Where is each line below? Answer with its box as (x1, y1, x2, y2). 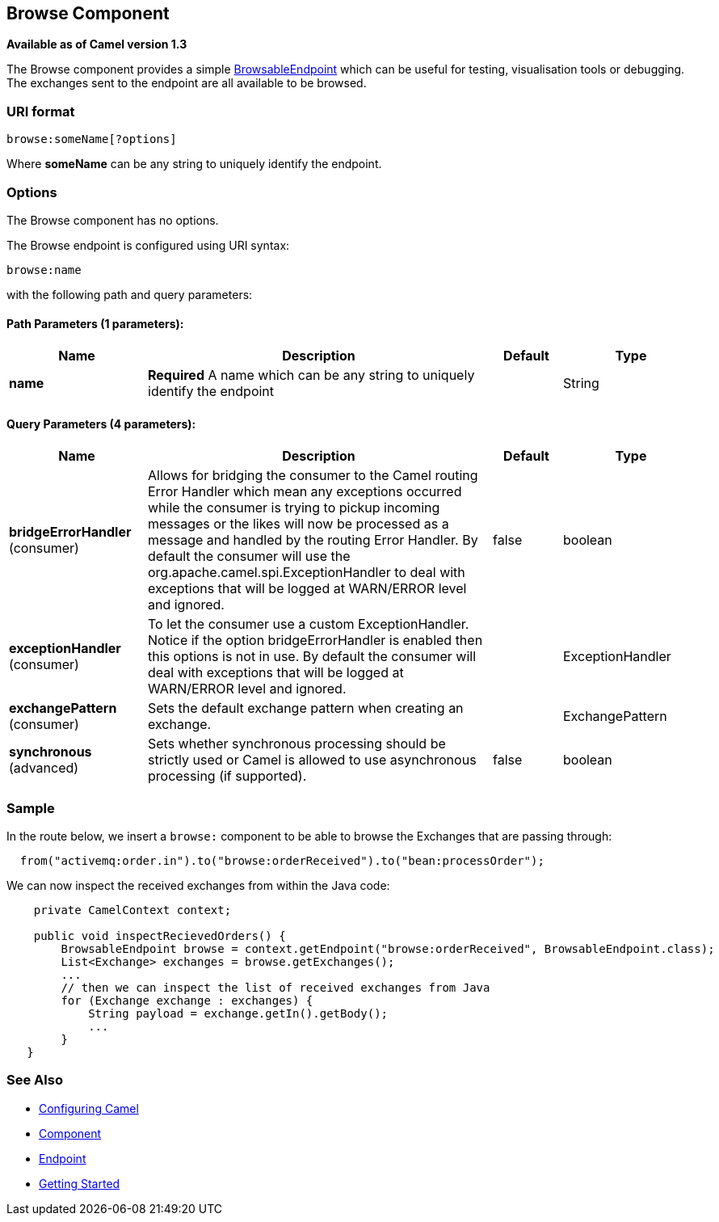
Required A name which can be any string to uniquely (148, 367, 475, 384)
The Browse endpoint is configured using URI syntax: (6, 238, 290, 252)
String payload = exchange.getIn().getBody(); (88, 1007, 389, 1021)
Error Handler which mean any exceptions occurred (148, 483, 462, 500)
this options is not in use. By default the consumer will (148, 648, 477, 665)
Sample (6, 799, 55, 816)
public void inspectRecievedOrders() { (33, 929, 286, 943)
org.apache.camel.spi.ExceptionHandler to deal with (148, 564, 465, 581)
